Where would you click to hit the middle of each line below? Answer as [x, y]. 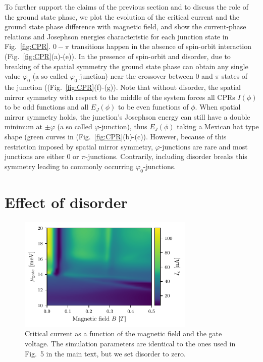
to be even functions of [153, 107]
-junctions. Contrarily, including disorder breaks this [166, 156]
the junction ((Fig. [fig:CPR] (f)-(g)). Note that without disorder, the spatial [123, 87]
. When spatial [218, 107]
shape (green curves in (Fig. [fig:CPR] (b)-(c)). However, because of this [116, 136]
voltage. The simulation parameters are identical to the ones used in [130, 343]
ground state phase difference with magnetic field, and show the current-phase [125, 27]
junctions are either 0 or [42, 156]
